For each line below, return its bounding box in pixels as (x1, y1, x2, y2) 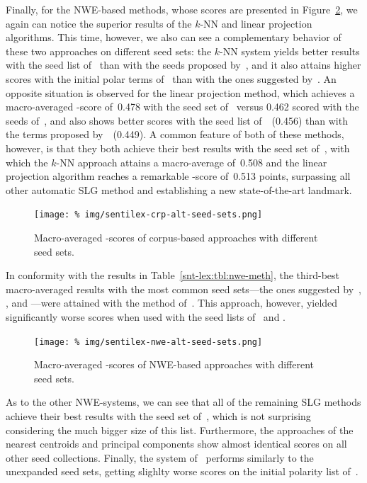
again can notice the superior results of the (6, 16, 192, 30)
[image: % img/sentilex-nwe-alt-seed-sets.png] (34, 336, 263, 347)
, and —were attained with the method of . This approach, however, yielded (6, 295, 338, 310)
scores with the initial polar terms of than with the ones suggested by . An (6, 71, 337, 86)
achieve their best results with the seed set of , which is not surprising (6, 408, 311, 423)
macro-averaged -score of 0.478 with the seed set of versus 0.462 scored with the (6, 99, 359, 114)
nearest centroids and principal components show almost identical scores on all (6, 436, 347, 451)
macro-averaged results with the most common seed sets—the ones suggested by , (6, 281, 361, 296)
